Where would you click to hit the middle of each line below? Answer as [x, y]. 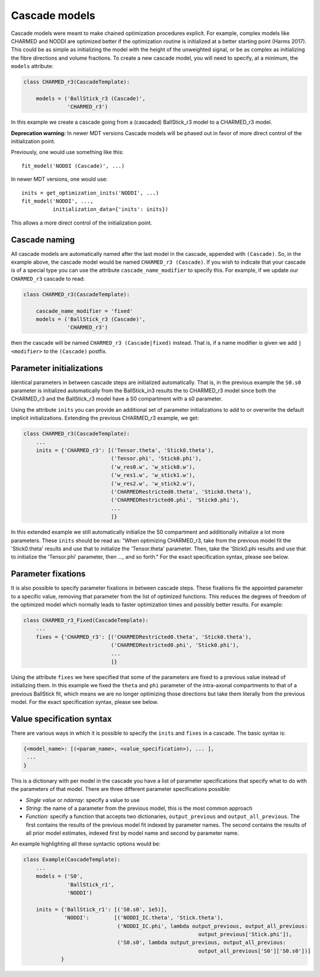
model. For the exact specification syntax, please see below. [85, 702]
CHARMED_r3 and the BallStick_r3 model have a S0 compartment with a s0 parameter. [117, 399]
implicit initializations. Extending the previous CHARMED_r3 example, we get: [105, 418]
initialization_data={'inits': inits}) [111, 209]
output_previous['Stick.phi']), [245, 934]
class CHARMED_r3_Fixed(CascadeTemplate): [86, 620]
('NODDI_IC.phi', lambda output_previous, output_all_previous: [212, 926]
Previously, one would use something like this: [67, 152]
